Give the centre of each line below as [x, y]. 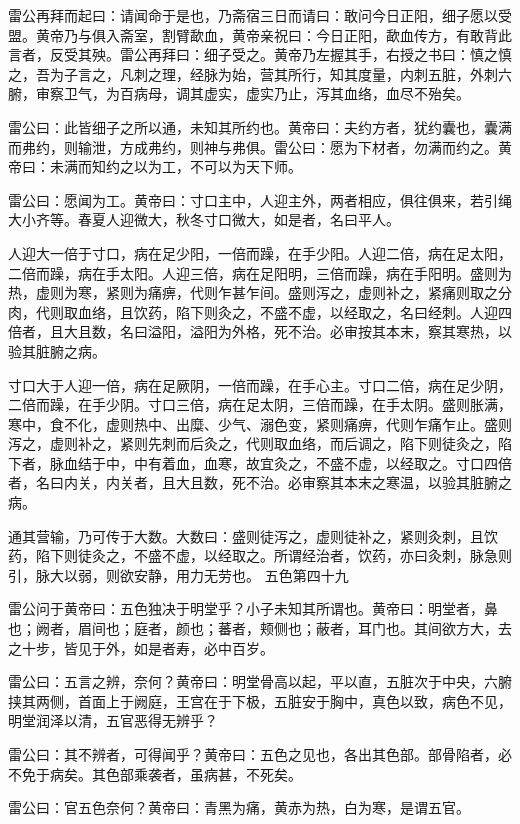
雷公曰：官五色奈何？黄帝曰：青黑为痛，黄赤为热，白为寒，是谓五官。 [239, 807]
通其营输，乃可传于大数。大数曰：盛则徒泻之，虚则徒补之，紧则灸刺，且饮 [253, 535]
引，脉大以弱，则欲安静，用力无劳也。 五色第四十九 [178, 574]
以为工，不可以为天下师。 [217, 166]
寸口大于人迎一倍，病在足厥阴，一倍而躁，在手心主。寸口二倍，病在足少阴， [260, 384]
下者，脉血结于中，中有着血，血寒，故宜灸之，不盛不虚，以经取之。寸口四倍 [260, 462]
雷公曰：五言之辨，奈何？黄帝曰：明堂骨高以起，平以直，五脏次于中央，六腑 [260, 681]
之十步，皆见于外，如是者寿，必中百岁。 [141, 647]
